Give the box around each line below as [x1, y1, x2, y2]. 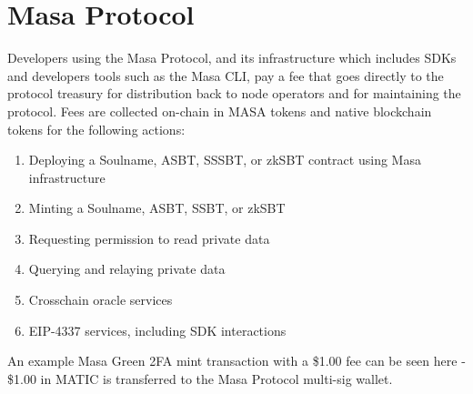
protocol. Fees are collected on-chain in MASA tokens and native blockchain [7, 101, 432, 120]
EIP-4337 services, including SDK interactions [28, 320, 287, 339]
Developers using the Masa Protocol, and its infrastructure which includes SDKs [7, 48, 457, 67]
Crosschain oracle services [28, 290, 173, 309]
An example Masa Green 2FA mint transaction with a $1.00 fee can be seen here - [7, 351, 466, 370]
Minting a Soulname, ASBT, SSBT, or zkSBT [28, 198, 286, 217]
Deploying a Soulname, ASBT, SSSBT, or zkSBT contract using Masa [28, 150, 421, 169]
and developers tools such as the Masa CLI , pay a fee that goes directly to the [7, 66, 444, 85]
